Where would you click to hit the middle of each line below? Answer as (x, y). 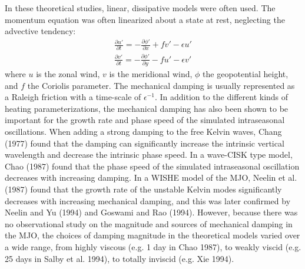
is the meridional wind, (151, 74)
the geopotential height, (246, 74)
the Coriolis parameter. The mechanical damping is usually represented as (161, 85)
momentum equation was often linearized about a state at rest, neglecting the (145, 19)
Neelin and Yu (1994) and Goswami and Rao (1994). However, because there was (151, 212)
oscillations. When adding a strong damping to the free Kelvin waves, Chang (143, 132)
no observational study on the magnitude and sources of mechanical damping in (149, 223)
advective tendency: (40, 31)
